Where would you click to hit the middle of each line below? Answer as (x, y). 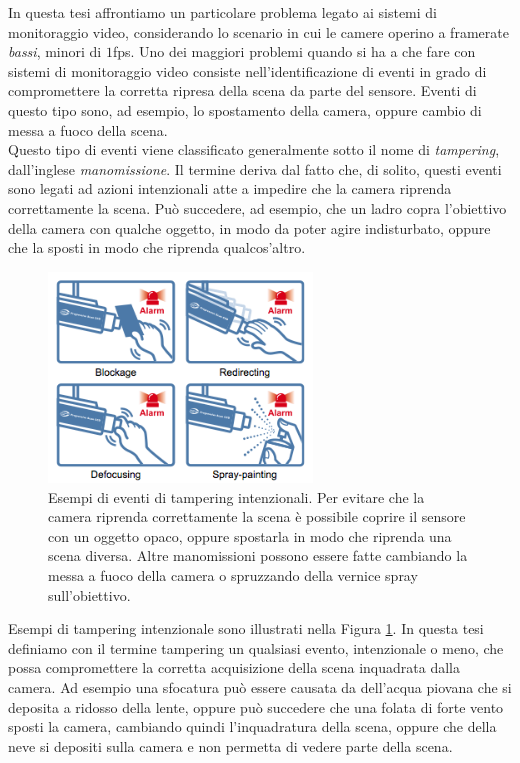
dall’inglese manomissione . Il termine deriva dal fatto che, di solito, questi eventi (255, 168)
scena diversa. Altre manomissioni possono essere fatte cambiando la (258, 555)
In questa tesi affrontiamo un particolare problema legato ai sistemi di (223, 12)
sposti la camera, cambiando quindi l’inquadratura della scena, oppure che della (252, 726)
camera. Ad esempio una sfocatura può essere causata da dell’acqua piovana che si (260, 686)
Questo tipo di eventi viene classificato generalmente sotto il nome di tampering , (254, 149)
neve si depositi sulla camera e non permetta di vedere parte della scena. (230, 745)
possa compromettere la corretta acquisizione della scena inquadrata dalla (234, 667)
